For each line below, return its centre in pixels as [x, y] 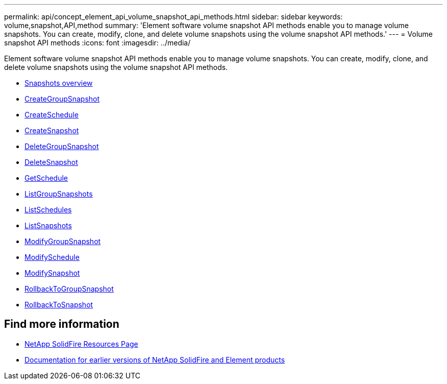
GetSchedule [46, 178]
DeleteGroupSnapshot [62, 146]
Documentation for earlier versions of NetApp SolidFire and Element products [155, 359]
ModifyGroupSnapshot [63, 241]
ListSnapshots [48, 225]
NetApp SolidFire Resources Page [81, 344]
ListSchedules [48, 210]
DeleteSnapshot [51, 162]
